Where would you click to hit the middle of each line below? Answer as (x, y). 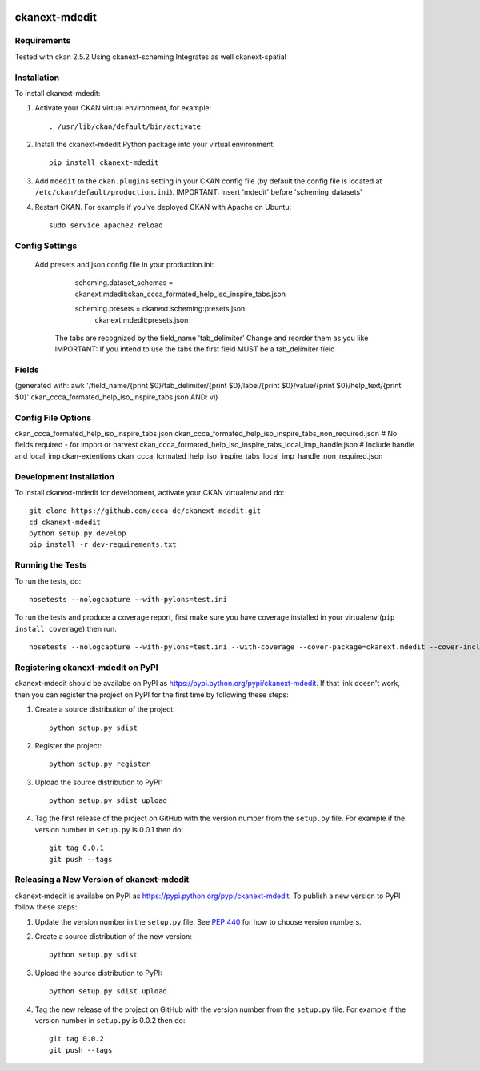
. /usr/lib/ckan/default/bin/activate (125, 126)
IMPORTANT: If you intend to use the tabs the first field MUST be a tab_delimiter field (195, 349)
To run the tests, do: (48, 581)
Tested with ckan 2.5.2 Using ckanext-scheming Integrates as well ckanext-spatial (151, 57)
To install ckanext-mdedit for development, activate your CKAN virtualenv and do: (150, 492)
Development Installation (65, 476)
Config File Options (53, 418)
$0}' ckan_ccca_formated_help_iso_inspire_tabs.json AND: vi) (116, 397)
